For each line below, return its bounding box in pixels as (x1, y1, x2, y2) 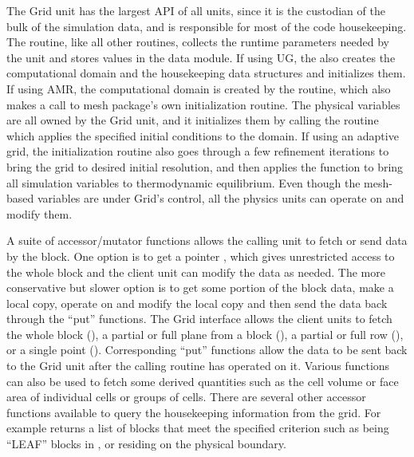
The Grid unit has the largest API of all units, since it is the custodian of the (6, 2, 385, 18)
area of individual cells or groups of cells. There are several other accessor (6, 388, 366, 405)
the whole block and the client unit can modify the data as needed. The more (6, 263, 385, 280)
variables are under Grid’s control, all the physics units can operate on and (37, 190, 404, 207)
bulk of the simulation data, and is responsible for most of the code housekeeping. (6, 18, 407, 34)
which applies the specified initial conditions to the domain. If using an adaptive (6, 127, 399, 144)
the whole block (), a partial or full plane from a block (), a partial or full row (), (6, 325, 404, 342)
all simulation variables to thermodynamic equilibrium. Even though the (6, 174, 361, 191)
